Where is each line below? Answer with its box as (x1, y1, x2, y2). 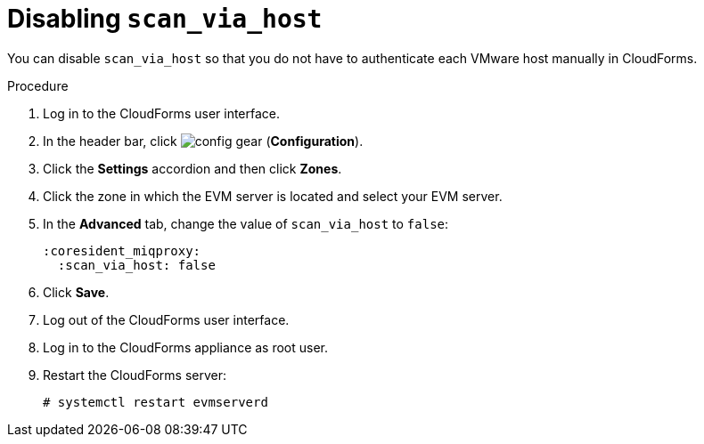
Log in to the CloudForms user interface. (43, 105, 281, 121)
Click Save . (43, 284, 110, 300)
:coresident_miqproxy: (43, 243, 201, 258)
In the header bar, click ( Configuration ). (43, 133, 364, 149)
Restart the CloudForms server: (43, 367, 226, 383)
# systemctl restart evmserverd (43, 394, 268, 409)
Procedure (7, 77, 69, 93)
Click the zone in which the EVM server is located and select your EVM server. (43, 188, 503, 204)
